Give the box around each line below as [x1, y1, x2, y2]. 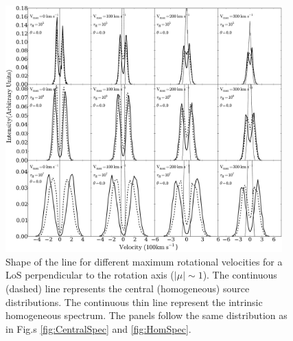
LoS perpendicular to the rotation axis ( [5, 268, 174, 282]
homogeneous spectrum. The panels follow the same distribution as [5, 308, 288, 322]
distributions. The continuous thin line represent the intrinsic [5, 294, 263, 309]
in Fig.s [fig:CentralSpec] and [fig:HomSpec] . [5, 321, 191, 336]
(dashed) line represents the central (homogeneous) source [5, 281, 250, 295]
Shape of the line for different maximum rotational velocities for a [5, 254, 283, 268]
